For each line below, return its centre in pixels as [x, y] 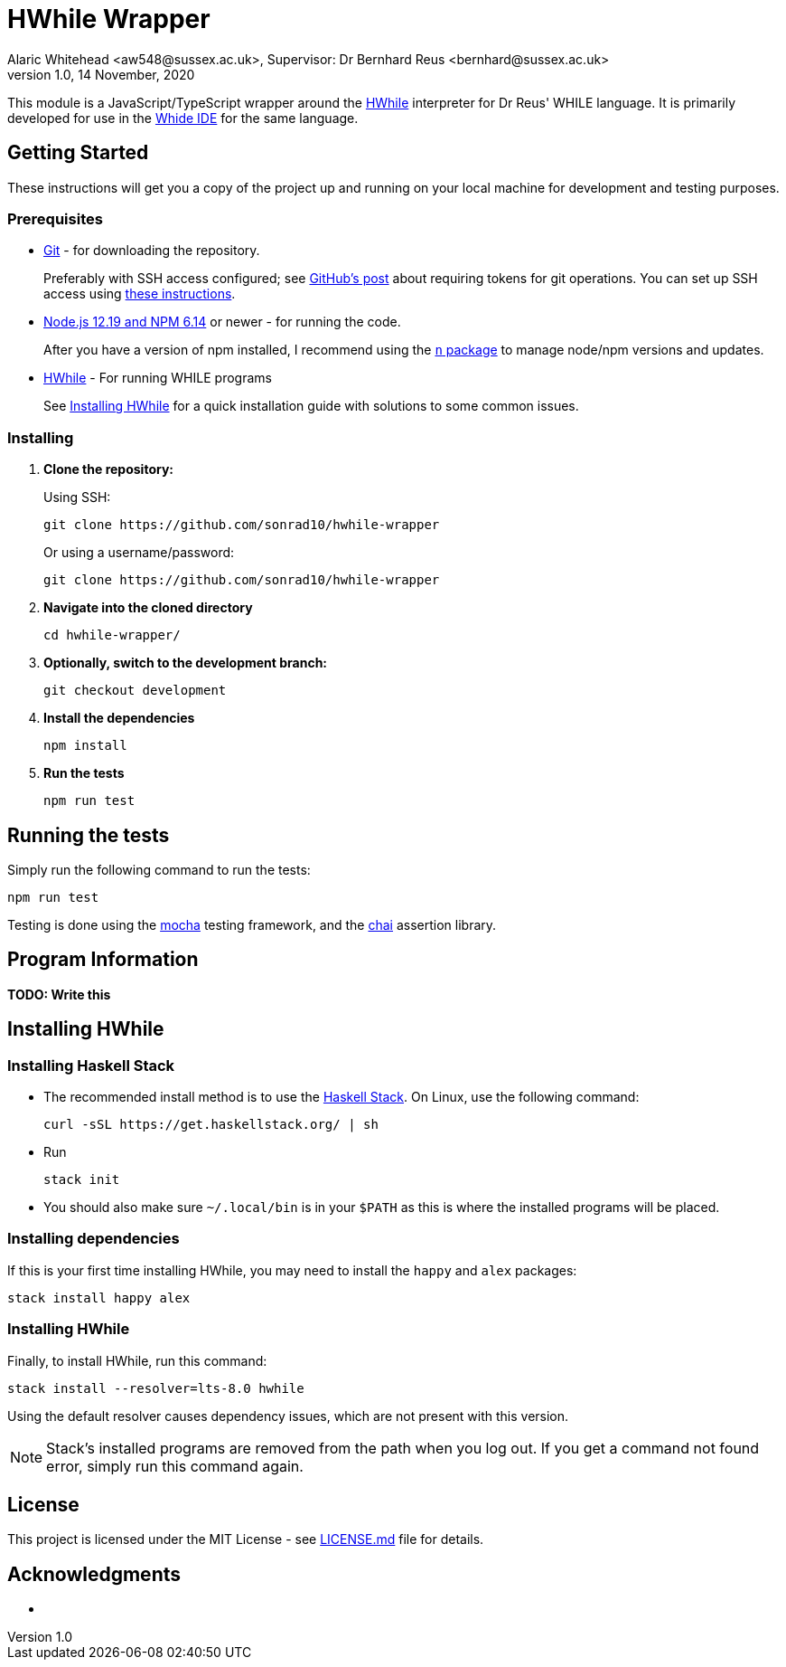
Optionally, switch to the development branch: [186, 663]
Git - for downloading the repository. [152, 251]
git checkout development [135, 691]
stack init [82, 1179]
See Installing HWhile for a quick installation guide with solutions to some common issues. [311, 406]
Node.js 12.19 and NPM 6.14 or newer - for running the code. [222, 322]
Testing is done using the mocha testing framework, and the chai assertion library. [252, 924]
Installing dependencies [94, 1239]
